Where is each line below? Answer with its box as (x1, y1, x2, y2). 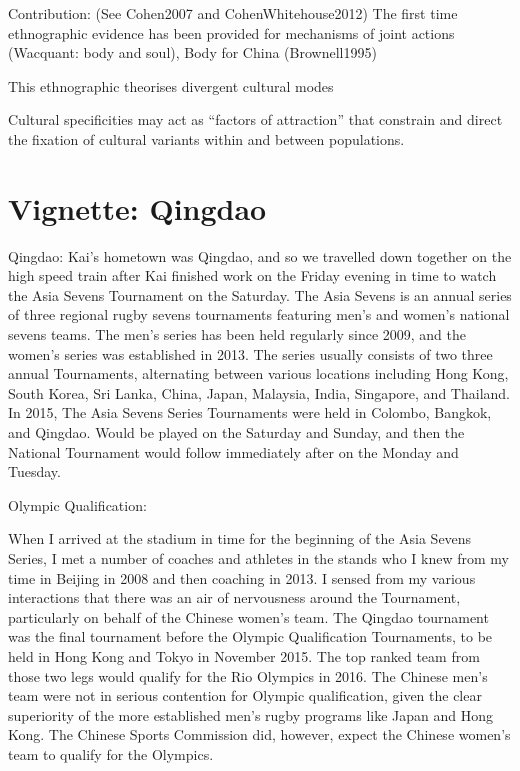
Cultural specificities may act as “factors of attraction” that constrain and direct (8, 109, 503, 130)
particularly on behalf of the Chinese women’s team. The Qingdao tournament (8, 606, 489, 627)
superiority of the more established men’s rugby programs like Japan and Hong (8, 704, 493, 725)
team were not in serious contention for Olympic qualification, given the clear (8, 685, 482, 706)
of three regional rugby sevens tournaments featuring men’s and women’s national (8, 304, 510, 325)
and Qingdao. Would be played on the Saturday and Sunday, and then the (8, 422, 465, 443)
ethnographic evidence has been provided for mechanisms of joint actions (8, 22, 455, 43)
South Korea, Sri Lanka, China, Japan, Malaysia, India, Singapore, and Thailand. (8, 382, 510, 403)
